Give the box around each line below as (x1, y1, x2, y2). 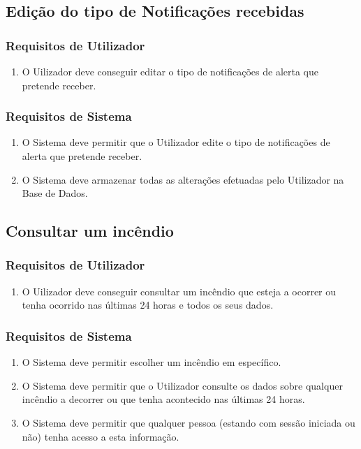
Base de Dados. (22, 186, 88, 200)
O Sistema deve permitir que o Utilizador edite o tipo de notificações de (22, 135, 330, 149)
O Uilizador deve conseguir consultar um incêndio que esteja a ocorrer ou (22, 284, 337, 298)
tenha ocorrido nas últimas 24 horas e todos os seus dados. (22, 297, 274, 312)
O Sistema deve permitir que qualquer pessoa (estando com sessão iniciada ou (22, 415, 355, 429)
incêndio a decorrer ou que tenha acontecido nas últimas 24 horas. (22, 392, 305, 406)
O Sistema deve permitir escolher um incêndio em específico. (22, 355, 281, 369)
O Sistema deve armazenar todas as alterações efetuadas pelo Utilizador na (22, 172, 344, 186)
